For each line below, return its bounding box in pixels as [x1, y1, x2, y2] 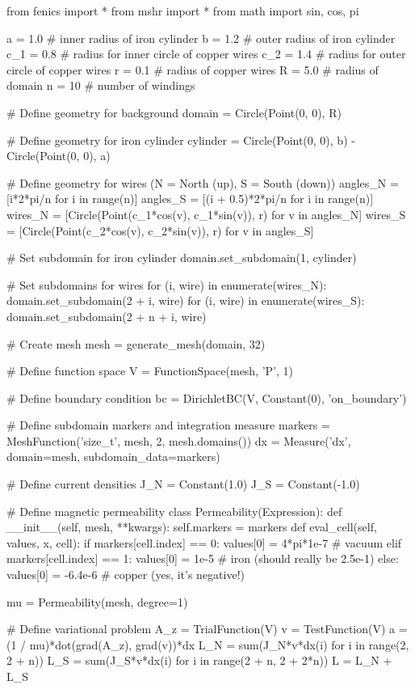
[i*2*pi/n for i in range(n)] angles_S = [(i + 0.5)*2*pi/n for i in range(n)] [6, 190, 374, 207]
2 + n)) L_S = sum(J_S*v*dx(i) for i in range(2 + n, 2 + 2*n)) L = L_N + [6, 652, 392, 669]
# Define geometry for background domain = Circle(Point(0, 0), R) [6, 104, 342, 120]
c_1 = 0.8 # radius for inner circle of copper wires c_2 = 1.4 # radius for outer [6, 45, 406, 62]
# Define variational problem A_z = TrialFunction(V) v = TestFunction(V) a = [6, 620, 408, 637]
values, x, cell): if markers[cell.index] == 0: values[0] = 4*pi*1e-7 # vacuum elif [6, 534, 402, 551]
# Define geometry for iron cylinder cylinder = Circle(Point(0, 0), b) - [6, 131, 355, 148]
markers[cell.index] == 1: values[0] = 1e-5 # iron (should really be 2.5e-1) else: [6, 550, 399, 567]
